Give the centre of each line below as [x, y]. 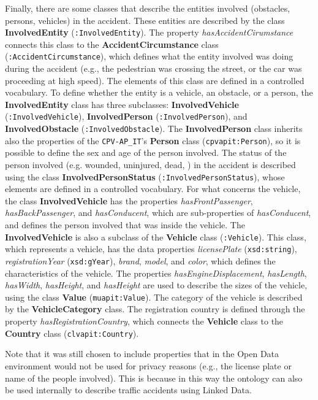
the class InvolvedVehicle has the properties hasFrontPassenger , [129, 200]
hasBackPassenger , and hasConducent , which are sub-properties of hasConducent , [158, 213]
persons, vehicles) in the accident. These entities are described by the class [145, 20]
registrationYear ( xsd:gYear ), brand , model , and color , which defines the [140, 260]
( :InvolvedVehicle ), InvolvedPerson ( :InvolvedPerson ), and [126, 116]
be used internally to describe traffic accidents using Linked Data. [128, 390]
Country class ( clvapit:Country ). [72, 333]
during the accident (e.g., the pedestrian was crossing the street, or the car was [153, 68]
